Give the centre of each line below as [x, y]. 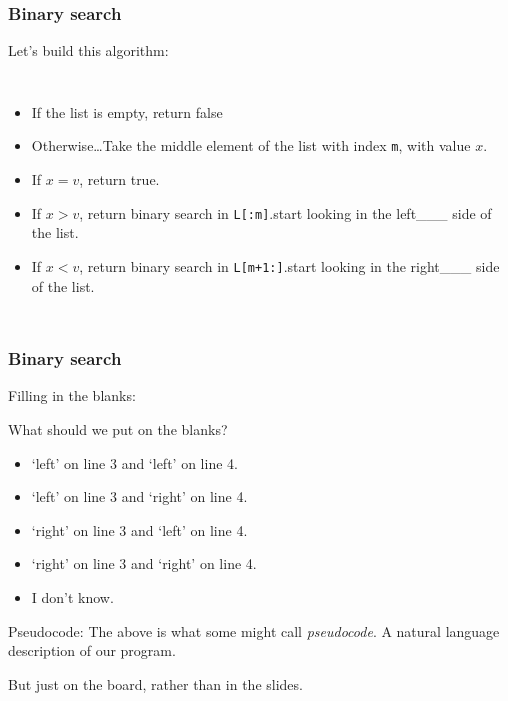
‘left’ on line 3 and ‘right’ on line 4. [139, 496]
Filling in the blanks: [72, 395]
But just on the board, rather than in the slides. [155, 683]
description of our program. [92, 650]
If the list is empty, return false [127, 111]
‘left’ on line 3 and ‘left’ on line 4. [134, 462]
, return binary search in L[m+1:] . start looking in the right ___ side [289, 265]
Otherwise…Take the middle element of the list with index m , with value [251, 145]
